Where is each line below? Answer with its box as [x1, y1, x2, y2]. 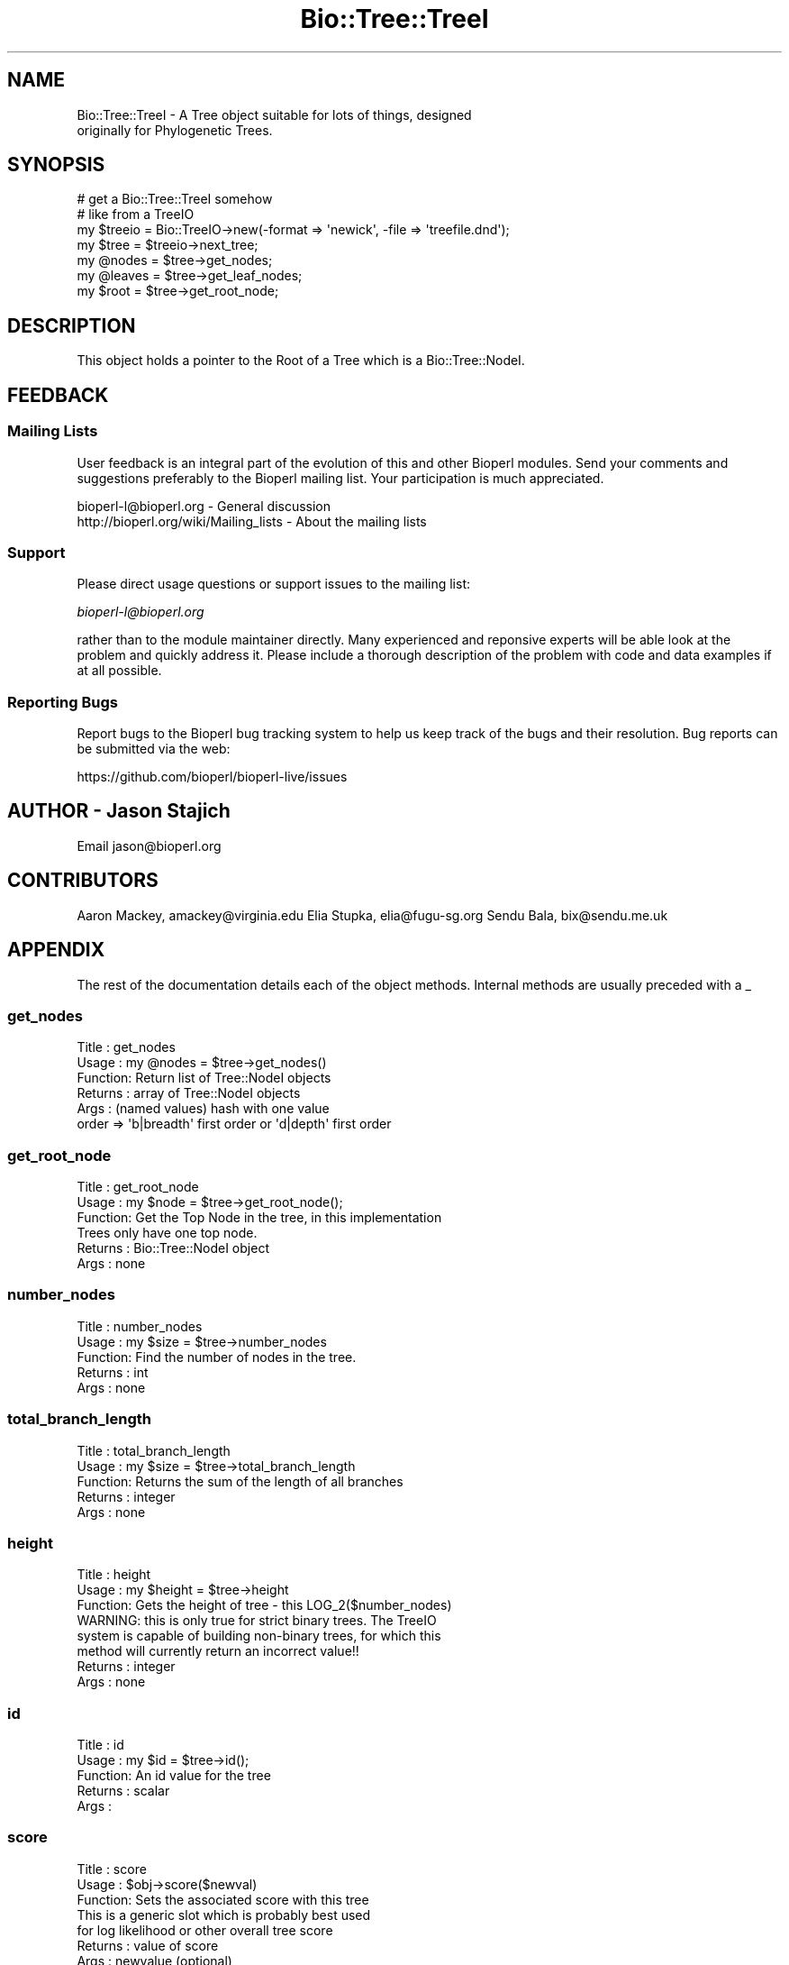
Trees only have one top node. [77, 1225, 258, 1241]
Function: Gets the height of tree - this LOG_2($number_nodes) [77, 1597, 452, 1613]
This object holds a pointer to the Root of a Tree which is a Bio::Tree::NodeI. [77, 352, 525, 369]
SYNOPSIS [7, 153, 105, 177]
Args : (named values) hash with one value [77, 1101, 330, 1117]
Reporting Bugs [7, 692, 118, 711]
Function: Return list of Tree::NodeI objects [77, 1070, 331, 1086]
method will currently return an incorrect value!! [77, 1643, 359, 1659]
